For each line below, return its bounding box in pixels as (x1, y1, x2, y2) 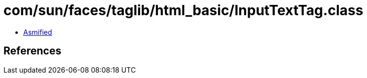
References (3, 45, 61, 57)
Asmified (23, 27, 52, 36)
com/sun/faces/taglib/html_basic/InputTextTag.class (3, 2, 364, 19)
